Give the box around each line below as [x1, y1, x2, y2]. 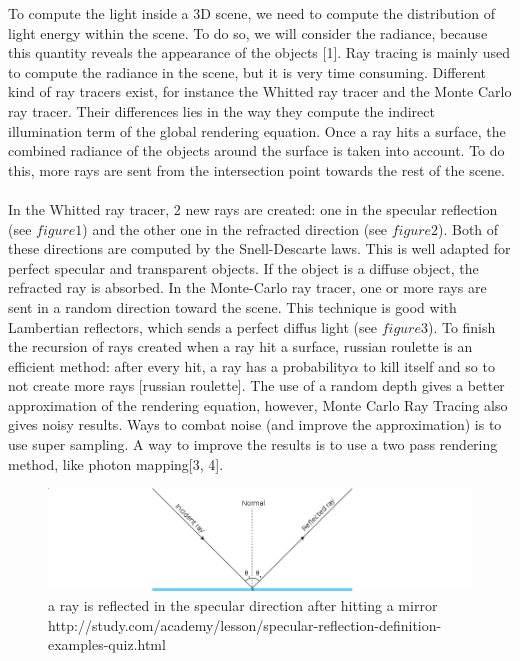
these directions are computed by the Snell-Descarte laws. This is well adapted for [8, 238, 511, 259]
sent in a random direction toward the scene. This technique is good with [8, 296, 457, 317]
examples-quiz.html [48, 634, 166, 655]
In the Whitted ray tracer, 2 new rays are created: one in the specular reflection [8, 198, 498, 219]
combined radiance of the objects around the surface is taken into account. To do [8, 140, 505, 161]
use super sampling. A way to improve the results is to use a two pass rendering [8, 434, 498, 455]
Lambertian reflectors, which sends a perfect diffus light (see [8, 316, 377, 337]
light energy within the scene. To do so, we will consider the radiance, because [8, 22, 488, 43]
